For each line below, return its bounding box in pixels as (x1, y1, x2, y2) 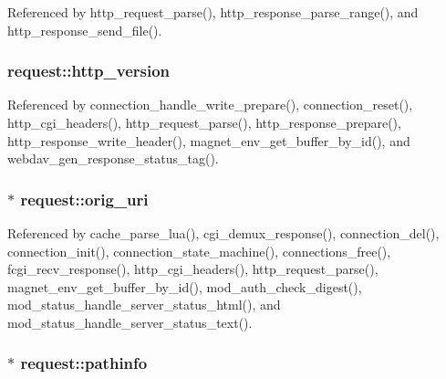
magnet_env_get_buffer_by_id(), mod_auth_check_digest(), (7, 277, 362, 296)
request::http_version (7, 59, 171, 82)
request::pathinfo (20, 352, 148, 374)
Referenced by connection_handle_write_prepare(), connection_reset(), (7, 95, 413, 114)
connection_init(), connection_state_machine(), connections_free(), (7, 241, 391, 260)
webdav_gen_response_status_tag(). (7, 149, 219, 168)
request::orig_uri (20, 187, 149, 210)
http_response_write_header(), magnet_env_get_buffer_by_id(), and (7, 131, 410, 150)
